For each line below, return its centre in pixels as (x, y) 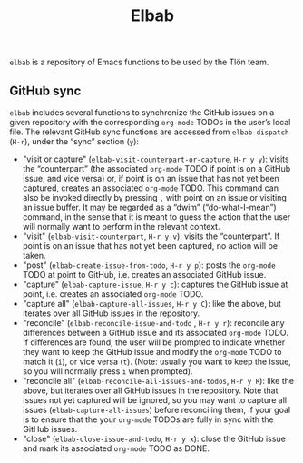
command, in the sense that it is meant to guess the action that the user (156, 217)
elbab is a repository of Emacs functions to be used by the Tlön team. (139, 62)
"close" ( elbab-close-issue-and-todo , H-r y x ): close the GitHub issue (154, 438)
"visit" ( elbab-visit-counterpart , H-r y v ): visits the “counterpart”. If (151, 236)
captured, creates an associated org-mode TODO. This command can (151, 188)
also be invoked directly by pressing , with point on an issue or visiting (155, 197)
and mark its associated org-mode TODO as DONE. (116, 448)
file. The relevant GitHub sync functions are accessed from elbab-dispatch (149, 132)
